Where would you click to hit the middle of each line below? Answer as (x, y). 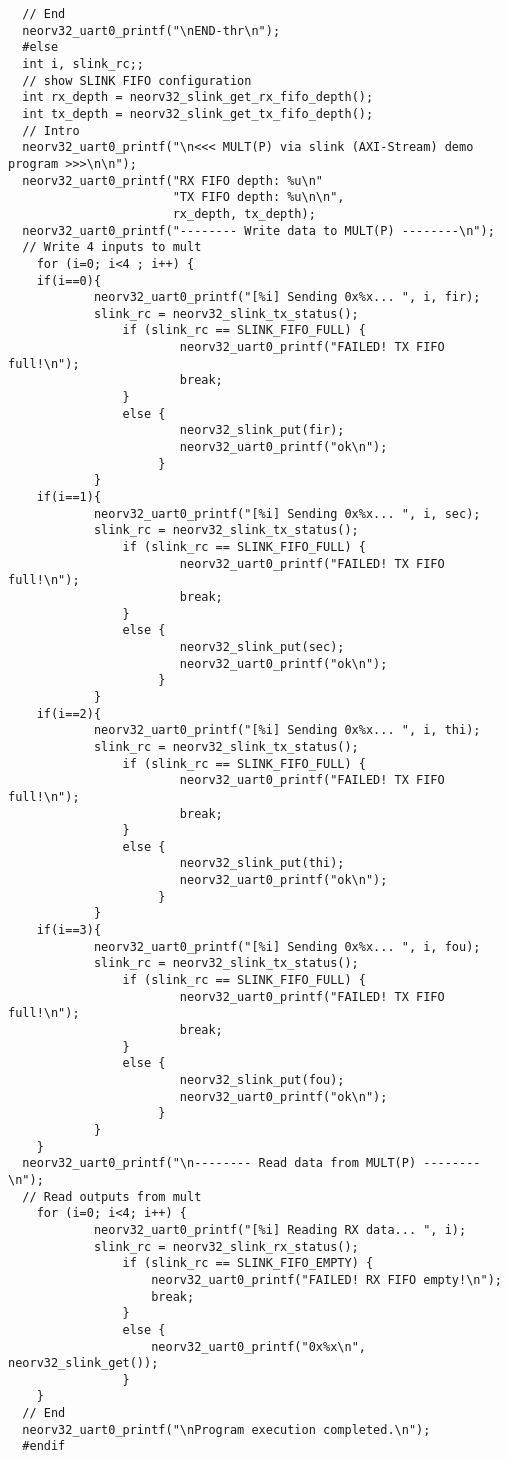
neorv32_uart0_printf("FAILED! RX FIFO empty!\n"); (326, 1279)
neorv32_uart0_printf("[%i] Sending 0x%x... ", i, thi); (287, 730)
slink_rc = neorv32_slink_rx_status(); (226, 1246)
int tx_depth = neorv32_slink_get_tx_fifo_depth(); (198, 113)
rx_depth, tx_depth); (244, 213)
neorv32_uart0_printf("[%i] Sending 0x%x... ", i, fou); (287, 946)
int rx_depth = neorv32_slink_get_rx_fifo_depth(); (198, 97)
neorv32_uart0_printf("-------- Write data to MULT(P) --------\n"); (258, 230)
